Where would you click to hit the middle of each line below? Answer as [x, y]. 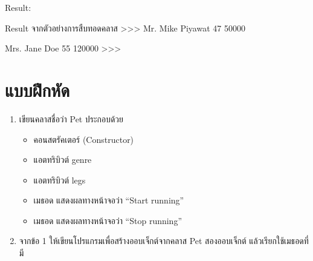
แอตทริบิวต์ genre [63, 160]
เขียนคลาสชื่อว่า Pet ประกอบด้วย [71, 118]
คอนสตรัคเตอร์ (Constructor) [84, 139]
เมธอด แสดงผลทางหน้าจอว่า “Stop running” [108, 220]
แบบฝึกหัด [37, 89]
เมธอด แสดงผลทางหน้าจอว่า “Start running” [109, 200]
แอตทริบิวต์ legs [60, 180]
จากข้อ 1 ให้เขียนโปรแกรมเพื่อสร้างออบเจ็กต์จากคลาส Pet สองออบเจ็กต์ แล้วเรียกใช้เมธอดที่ [164, 241]
